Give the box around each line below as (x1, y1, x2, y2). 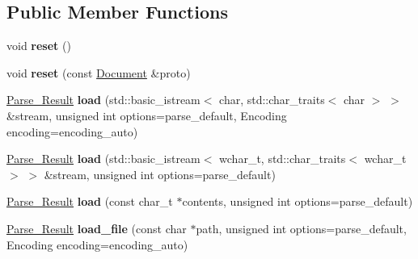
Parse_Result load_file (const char (6, 219, 187, 236)
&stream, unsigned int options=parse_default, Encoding (6, 107, 287, 123)
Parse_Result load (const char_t (6, 193, 173, 210)
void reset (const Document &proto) (6, 64, 191, 81)
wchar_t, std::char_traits (219, 150, 346, 167)
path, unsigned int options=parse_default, (196, 219, 407, 236)
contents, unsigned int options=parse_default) (182, 193, 413, 210)
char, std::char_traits (219, 91, 325, 108)
